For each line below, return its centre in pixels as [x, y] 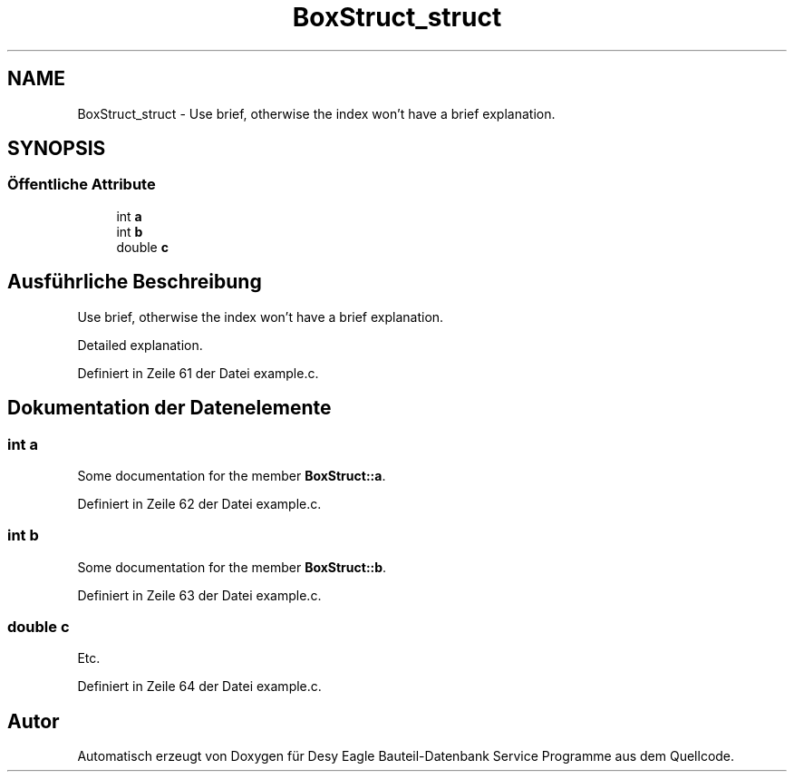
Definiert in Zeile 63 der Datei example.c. [199, 595]
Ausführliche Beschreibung [135, 282]
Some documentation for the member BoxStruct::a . [232, 475]
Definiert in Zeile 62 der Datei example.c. [199, 503]
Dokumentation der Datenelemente [169, 408]
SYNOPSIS [57, 149]
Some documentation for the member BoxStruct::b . [232, 567]
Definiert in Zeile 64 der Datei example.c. [199, 686]
